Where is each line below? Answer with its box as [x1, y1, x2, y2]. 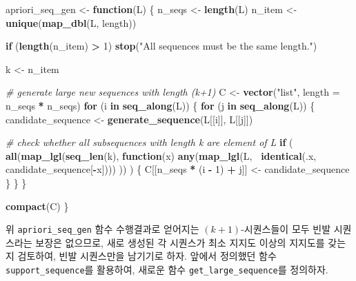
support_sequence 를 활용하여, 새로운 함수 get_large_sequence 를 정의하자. [6, 262, 328, 276]
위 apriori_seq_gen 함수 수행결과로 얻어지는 [6, 222, 199, 236]
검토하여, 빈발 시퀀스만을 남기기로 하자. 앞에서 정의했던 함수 [17, 249, 277, 263]
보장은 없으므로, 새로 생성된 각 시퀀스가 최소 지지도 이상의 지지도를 [35, 235, 325, 249]
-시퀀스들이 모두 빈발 [241, 222, 331, 236]
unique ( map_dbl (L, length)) [6, 15, 137, 30]
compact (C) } [6, 198, 69, 213]
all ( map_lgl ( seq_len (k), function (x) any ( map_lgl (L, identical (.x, [6, 148, 317, 163]
